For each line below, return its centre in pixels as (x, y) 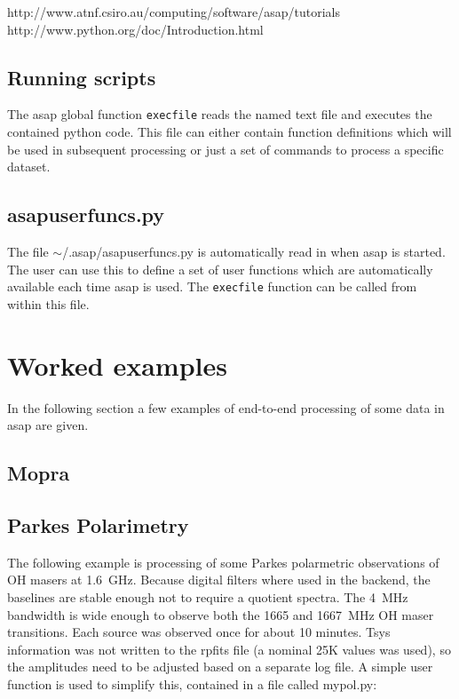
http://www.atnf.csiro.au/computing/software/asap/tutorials (174, 12)
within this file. (48, 303)
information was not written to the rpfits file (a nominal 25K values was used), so (229, 649)
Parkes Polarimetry (98, 524)
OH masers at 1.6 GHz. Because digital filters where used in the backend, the (219, 580)
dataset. (29, 167)
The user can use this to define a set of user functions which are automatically (220, 269)
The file (28, 252)
